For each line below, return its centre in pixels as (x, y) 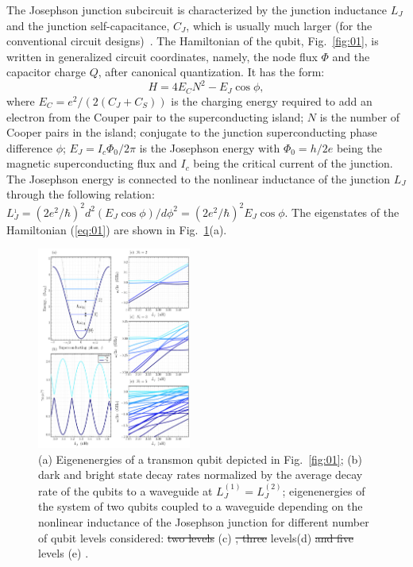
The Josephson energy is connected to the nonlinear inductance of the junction (199, 178)
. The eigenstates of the (342, 212)
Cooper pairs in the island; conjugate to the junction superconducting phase (192, 132)
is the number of (360, 116)
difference (29, 147)
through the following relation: (81, 194)
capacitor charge (46, 72)
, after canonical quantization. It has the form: (211, 72)
